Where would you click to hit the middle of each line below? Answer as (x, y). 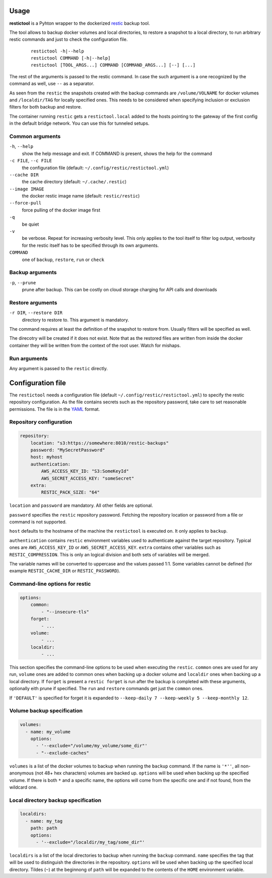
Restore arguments (33, 302)
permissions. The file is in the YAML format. (55, 409)
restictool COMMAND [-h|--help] (71, 58)
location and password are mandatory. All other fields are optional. (81, 505)
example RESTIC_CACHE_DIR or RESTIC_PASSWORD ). (65, 571)
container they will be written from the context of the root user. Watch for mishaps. (95, 345)
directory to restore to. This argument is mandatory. (76, 320)
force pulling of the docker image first (61, 210)
